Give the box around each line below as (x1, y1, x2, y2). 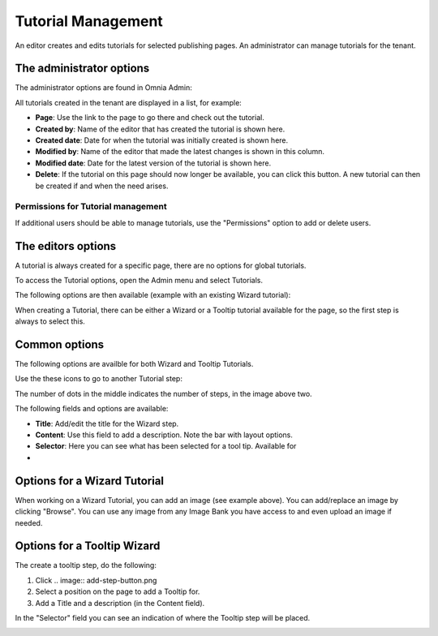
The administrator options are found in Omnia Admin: (15, 83, 192, 92)
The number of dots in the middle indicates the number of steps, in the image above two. (15, 389, 312, 398)
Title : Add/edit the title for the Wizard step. (35, 419, 179, 428)
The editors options (15, 239, 117, 253)
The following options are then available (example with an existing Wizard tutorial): (15, 290, 291, 300)
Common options (15, 337, 105, 351)
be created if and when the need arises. (35, 181, 169, 191)
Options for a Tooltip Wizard (15, 539, 161, 553)
